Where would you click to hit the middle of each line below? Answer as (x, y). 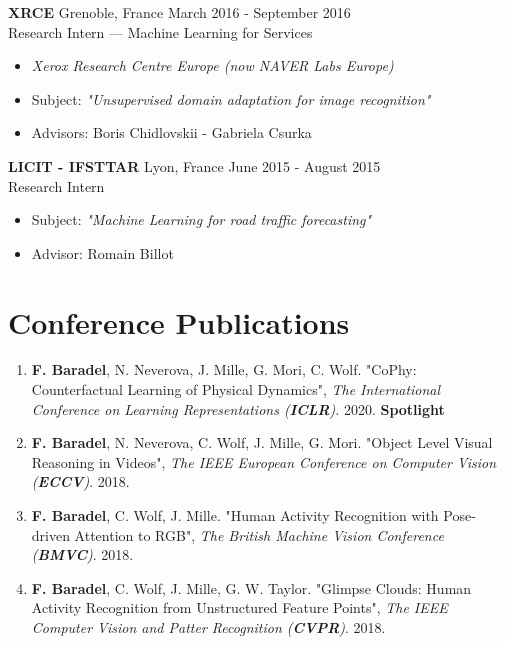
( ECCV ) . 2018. (80, 481)
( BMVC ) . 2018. (82, 554)
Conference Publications (179, 321)
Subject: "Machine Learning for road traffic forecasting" (201, 219)
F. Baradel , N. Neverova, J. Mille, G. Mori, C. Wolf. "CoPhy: (224, 369)
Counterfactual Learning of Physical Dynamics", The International (236, 389)
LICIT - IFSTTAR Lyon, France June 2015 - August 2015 (194, 165)
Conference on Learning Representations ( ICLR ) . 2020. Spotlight (238, 408)
